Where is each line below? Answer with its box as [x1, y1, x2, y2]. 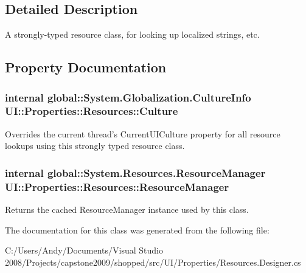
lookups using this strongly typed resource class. [5, 139, 185, 152]
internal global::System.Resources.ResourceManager [5, 165, 266, 180]
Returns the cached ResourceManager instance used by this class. [5, 203, 249, 216]
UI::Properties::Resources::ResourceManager [5, 179, 229, 194]
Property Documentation [5, 58, 167, 77]
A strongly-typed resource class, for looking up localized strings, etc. [5, 28, 260, 41]
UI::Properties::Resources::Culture [5, 103, 178, 119]
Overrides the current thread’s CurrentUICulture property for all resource [5, 127, 280, 140]
